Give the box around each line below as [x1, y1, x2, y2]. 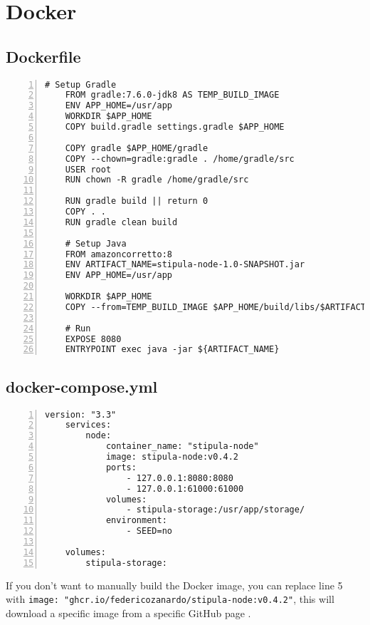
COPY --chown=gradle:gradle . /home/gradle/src [65, 153, 295, 164]
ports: [105, 462, 137, 472]
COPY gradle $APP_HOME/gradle [65, 143, 208, 153]
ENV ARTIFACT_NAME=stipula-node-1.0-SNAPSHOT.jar [65, 259, 305, 270]
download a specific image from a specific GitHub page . [6, 605, 251, 620]
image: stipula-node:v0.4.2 [105, 452, 239, 463]
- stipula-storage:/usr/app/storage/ [126, 505, 305, 515]
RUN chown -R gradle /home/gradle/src [65, 175, 249, 185]
